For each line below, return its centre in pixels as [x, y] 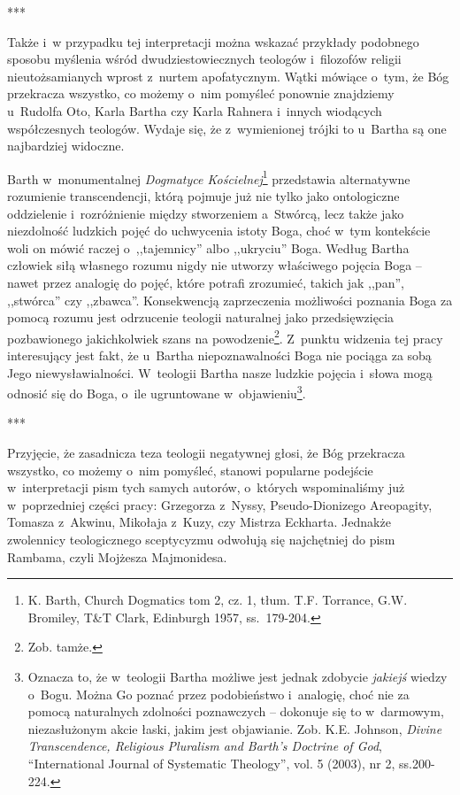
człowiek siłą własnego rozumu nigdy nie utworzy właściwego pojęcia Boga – [215, 265]
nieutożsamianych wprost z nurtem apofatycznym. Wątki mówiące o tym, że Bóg [228, 76]
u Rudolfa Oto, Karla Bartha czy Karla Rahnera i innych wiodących [195, 110]
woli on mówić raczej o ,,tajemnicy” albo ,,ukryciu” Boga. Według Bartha [208, 247]
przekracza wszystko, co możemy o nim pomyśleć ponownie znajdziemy [201, 93]
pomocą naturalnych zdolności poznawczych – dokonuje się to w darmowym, [236, 711]
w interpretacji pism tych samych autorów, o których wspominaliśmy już [206, 487]
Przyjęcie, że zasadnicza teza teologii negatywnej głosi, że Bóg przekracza [206, 453]
